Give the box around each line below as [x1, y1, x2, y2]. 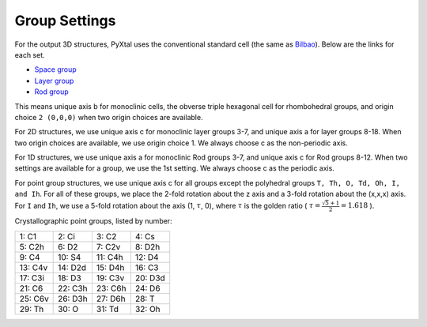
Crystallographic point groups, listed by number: [14, 216, 173, 226]
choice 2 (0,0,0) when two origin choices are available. [14, 112, 203, 122]
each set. [14, 50, 45, 59]
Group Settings [14, 12, 116, 29]
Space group [34, 65, 77, 74]
